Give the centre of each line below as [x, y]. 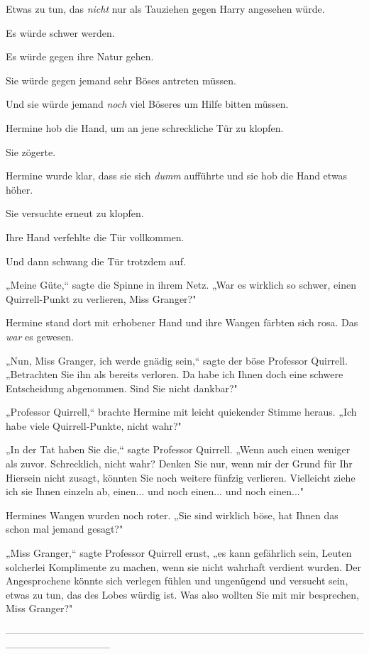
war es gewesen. [40, 336]
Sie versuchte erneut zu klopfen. [75, 213]
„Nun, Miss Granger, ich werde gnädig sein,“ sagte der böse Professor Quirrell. [177, 360]
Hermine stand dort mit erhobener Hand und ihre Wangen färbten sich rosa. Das [182, 322]
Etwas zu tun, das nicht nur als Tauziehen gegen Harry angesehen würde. [165, 9]
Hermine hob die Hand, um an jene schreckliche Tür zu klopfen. [145, 127]
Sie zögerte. [31, 151]
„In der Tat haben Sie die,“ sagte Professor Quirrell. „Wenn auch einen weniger [178, 449]
